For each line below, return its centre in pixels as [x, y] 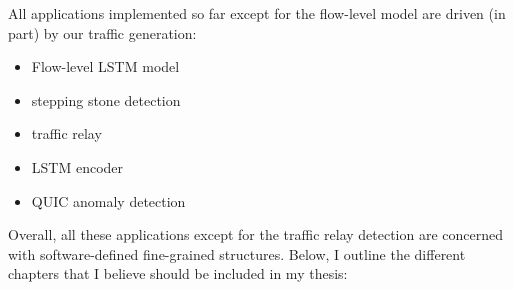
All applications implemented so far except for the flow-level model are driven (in [257, 13]
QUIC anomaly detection [108, 200]
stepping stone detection [106, 99]
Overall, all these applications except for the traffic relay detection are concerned [256, 234]
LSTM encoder [77, 166]
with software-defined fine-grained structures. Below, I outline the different [237, 253]
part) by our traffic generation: [102, 32]
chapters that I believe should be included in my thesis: [178, 273]
